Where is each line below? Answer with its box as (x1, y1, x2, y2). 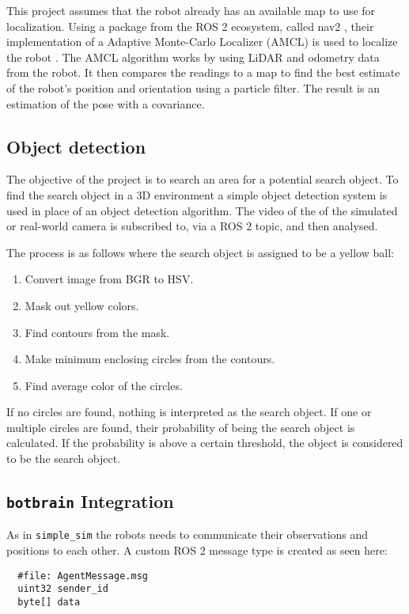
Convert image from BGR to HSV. (25, 271, 194, 287)
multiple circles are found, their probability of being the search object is (6, 419, 355, 435)
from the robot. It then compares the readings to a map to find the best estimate (6, 64, 400, 81)
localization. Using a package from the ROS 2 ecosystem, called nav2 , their (6, 17, 374, 34)
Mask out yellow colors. (25, 297, 139, 313)
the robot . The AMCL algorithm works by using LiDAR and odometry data (6, 48, 380, 65)
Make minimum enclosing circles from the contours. (25, 351, 275, 367)
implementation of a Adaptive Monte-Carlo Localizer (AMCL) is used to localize (6, 33, 398, 50)
